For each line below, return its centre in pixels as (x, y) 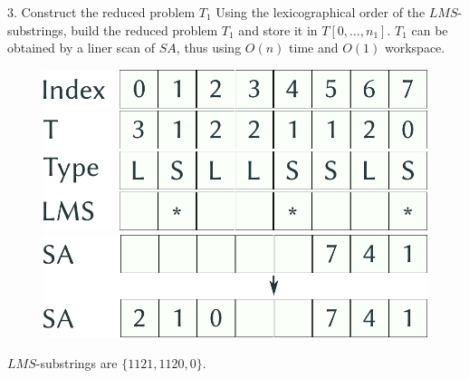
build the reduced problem (144, 29)
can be (430, 29)
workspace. (415, 48)
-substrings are (77, 362)
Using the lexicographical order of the (321, 12)
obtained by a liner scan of (81, 48)
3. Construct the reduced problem (101, 12)
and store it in (278, 29)
